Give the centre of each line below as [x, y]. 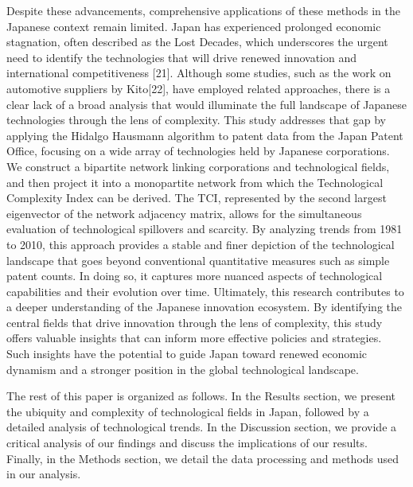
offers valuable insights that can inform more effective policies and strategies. [194, 338]
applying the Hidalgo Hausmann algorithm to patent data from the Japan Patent [205, 135]
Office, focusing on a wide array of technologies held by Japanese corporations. [198, 151]
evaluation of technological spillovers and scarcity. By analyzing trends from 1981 [205, 229]
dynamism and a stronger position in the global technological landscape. [183, 369]
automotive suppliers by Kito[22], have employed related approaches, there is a [199, 88]
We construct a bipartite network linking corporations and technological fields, [198, 166]
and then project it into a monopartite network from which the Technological [195, 182]
